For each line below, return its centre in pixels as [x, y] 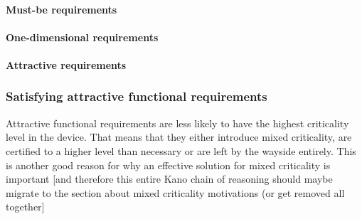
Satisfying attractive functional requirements [137, 96]
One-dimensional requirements [82, 37]
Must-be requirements [62, 9]
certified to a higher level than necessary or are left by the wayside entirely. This [181, 150]
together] [25, 207]
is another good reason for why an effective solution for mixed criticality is [168, 165]
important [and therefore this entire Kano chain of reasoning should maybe [169, 179]
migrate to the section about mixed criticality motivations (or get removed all [175, 192]
